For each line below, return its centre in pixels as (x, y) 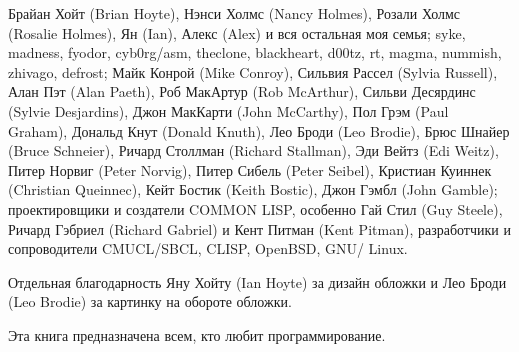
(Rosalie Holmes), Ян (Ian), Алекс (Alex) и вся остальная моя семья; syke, (237, 32)
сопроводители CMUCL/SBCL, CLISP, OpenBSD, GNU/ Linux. (208, 248)
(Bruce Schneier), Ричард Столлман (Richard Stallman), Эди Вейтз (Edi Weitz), (253, 150)
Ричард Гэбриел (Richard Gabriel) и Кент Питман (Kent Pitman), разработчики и (259, 228)
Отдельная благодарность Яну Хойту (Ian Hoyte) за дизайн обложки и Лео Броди (257, 281)
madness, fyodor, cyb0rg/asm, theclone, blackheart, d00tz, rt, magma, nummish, (255, 52)
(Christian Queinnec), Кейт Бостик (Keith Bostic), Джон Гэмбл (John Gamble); (253, 189)
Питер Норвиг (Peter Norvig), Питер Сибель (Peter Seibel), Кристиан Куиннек (250, 169)
